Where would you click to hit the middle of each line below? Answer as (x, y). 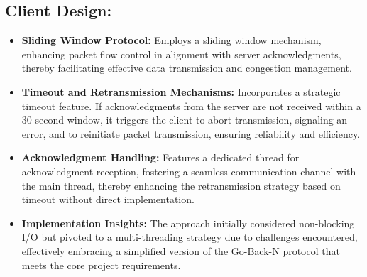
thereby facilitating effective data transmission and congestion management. (187, 68)
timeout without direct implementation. (108, 199)
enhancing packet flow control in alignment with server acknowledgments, (181, 54)
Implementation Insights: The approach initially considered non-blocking (188, 223)
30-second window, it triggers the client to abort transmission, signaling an (185, 120)
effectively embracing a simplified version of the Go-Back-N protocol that (181, 250)
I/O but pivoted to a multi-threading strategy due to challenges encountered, (190, 237)
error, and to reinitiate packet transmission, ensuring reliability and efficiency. (191, 133)
